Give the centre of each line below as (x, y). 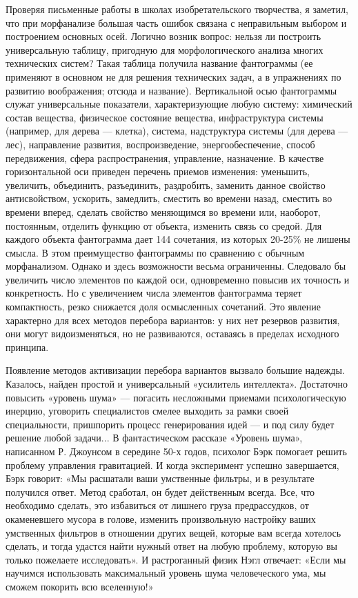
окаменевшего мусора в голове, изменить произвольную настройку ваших (161, 518)
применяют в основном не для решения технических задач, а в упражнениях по (173, 76)
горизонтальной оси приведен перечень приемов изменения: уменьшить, (158, 171)
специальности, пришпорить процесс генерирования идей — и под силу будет (170, 424)
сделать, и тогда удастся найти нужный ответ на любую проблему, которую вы (172, 546)
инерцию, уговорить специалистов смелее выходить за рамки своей (147, 411)
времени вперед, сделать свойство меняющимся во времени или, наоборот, (163, 211)
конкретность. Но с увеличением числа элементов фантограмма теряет (154, 293)
